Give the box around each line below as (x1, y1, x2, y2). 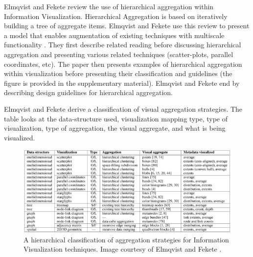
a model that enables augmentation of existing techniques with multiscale (4, 30, 225, 40)
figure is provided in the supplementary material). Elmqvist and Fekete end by (4, 78, 240, 88)
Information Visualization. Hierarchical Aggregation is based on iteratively (4, 11, 228, 21)
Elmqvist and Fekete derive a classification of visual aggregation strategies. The (4, 103, 243, 114)
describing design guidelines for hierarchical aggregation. (4, 87, 173, 98)
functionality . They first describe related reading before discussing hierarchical (4, 40, 241, 50)
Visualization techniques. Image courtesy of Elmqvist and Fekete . (23, 244, 222, 254)
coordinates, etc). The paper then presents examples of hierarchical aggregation (4, 59, 242, 69)
